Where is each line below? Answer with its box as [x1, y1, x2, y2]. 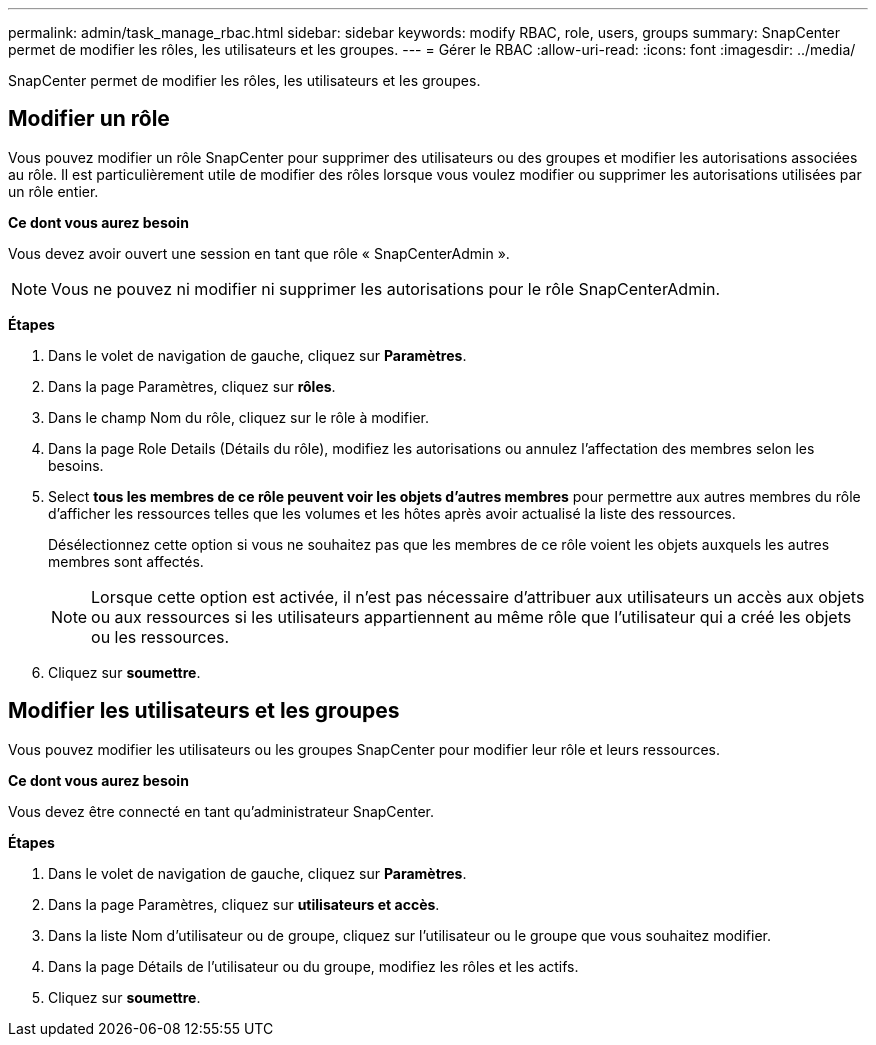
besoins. [48, 456, 104, 474]
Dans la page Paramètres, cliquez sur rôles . [48, 377, 336, 395]
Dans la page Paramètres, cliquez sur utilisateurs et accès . [48, 895, 440, 913]
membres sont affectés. [48, 552, 204, 570]
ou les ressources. [91, 626, 230, 647]
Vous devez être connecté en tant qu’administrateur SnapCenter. [8, 802, 435, 820]
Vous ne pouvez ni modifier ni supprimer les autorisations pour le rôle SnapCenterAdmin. [51, 278, 721, 299]
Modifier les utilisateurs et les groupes [8, 698, 400, 724]
